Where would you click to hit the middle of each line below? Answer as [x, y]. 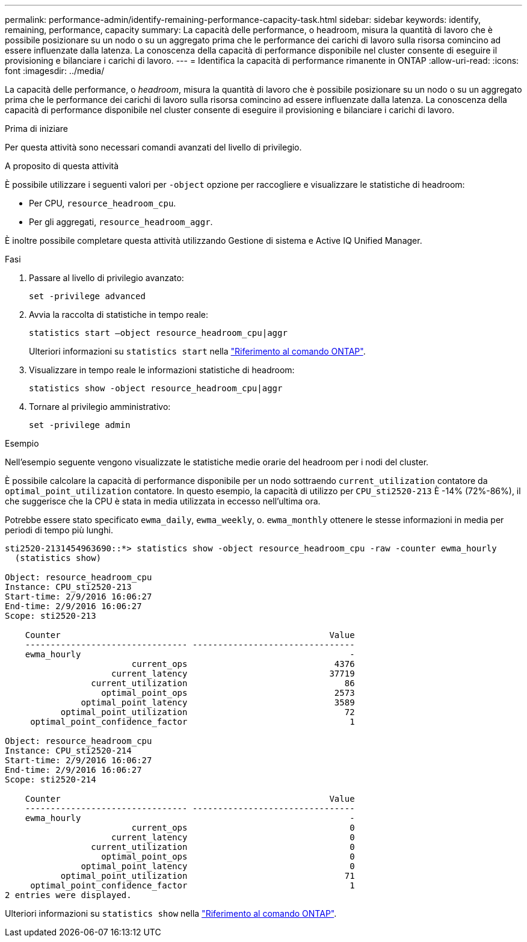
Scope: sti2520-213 [51, 616]
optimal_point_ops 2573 [228, 693]
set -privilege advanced [87, 296]
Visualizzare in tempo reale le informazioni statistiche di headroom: [162, 370]
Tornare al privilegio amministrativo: [100, 407]
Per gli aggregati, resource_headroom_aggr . [121, 222]
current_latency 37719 [233, 674]
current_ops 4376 [243, 664]
